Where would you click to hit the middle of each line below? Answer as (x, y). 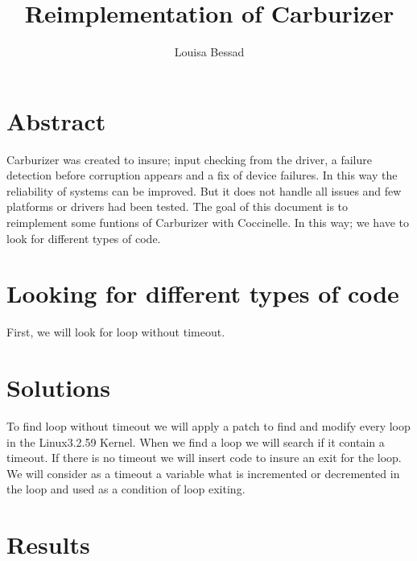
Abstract (56, 120)
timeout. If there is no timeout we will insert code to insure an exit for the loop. (204, 458)
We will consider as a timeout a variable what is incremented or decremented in (203, 473)
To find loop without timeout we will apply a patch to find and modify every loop (208, 426)
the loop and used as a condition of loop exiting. (126, 489)
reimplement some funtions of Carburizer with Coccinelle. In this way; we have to (208, 223)
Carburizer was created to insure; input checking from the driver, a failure (189, 159)
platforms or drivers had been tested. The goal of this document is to (178, 206)
